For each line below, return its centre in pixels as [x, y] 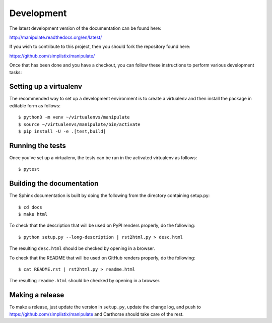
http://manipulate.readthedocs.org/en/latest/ [56, 37]
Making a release [37, 295]
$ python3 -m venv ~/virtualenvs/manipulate [74, 117]
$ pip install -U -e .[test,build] [62, 131]
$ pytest [29, 169]
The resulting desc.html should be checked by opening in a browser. [82, 248]
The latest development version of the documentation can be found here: [85, 28]
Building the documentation [54, 184]
